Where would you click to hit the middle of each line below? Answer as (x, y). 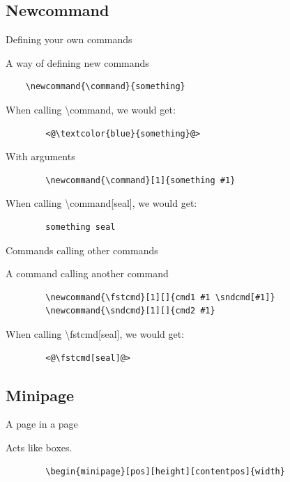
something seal (81, 227)
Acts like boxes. (39, 447)
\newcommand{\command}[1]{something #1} (140, 180)
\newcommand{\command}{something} (105, 87)
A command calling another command (87, 273)
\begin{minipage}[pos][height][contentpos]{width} (165, 471)
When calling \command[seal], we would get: (101, 203)
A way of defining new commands (77, 62)
